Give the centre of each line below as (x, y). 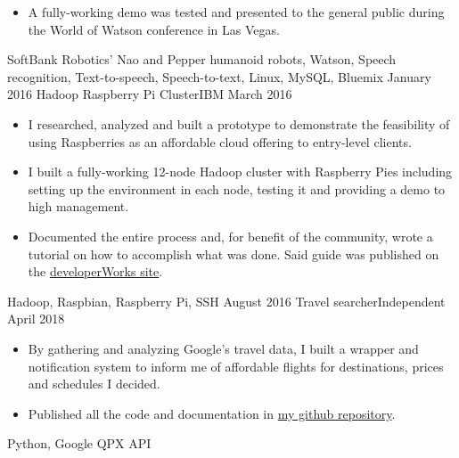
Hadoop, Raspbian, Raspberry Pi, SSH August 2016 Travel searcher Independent (226, 301)
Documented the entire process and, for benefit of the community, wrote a (230, 236)
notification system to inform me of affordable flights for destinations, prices (236, 366)
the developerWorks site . (95, 271)
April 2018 (36, 319)
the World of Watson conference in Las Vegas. (154, 29)
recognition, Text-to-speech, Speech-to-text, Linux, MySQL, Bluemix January (219, 76)
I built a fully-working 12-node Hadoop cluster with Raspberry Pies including (240, 172)
